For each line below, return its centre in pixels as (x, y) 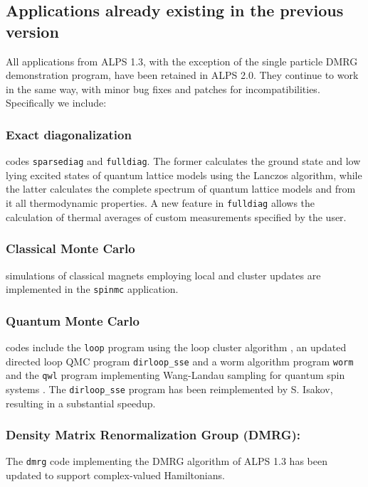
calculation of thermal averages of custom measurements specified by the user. (176, 216)
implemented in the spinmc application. (92, 289)
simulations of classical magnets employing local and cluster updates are (163, 275)
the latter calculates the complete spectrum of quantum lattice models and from (181, 189)
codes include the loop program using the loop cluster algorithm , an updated (176, 347)
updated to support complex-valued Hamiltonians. (115, 475)
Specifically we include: (56, 103)
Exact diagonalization (69, 134)
